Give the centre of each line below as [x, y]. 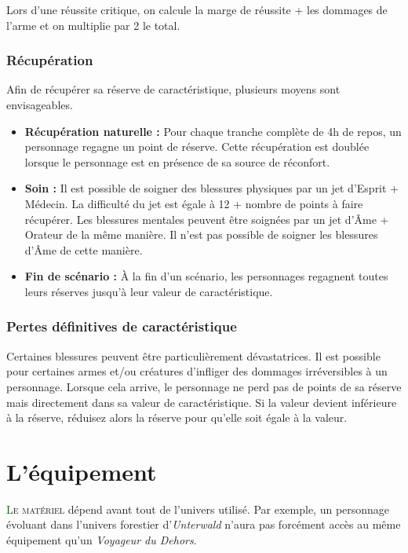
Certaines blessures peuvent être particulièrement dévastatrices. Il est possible [193, 355]
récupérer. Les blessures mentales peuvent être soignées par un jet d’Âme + [207, 219]
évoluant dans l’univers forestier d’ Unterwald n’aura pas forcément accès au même [204, 524]
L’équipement [82, 471]
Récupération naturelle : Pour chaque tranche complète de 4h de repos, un [213, 131]
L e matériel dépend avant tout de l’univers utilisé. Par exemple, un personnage [198, 509]
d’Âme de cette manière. [84, 249]
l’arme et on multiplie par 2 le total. [93, 25]
